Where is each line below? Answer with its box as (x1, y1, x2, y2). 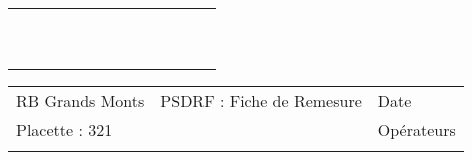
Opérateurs (377, 118, 456, 141)
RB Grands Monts (16, 89, 145, 112)
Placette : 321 (16, 118, 113, 141)
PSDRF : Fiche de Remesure (160, 89, 362, 112)
